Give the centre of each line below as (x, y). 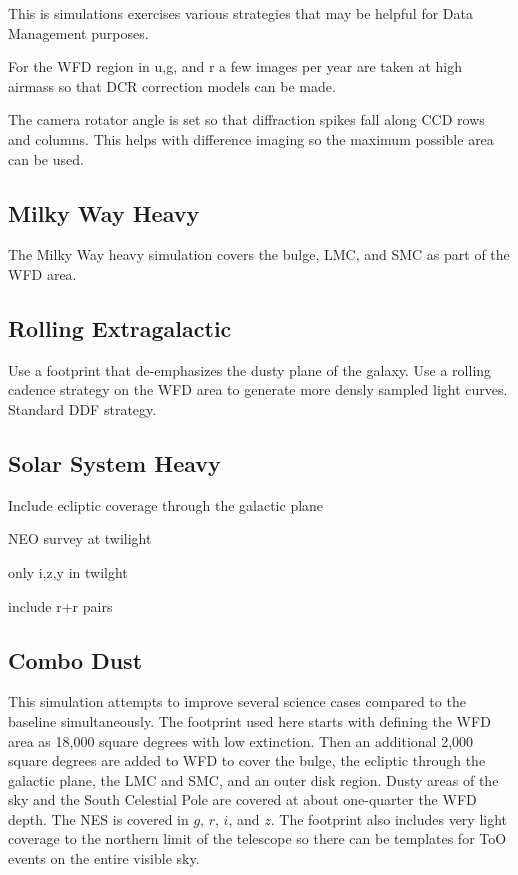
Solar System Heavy (114, 462)
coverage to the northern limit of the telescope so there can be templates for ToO (257, 838)
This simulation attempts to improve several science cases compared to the (237, 701)
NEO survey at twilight (80, 538)
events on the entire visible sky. (104, 858)
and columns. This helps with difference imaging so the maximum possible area (251, 138)
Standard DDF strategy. (82, 408)
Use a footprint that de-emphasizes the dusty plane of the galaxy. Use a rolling (250, 369)
